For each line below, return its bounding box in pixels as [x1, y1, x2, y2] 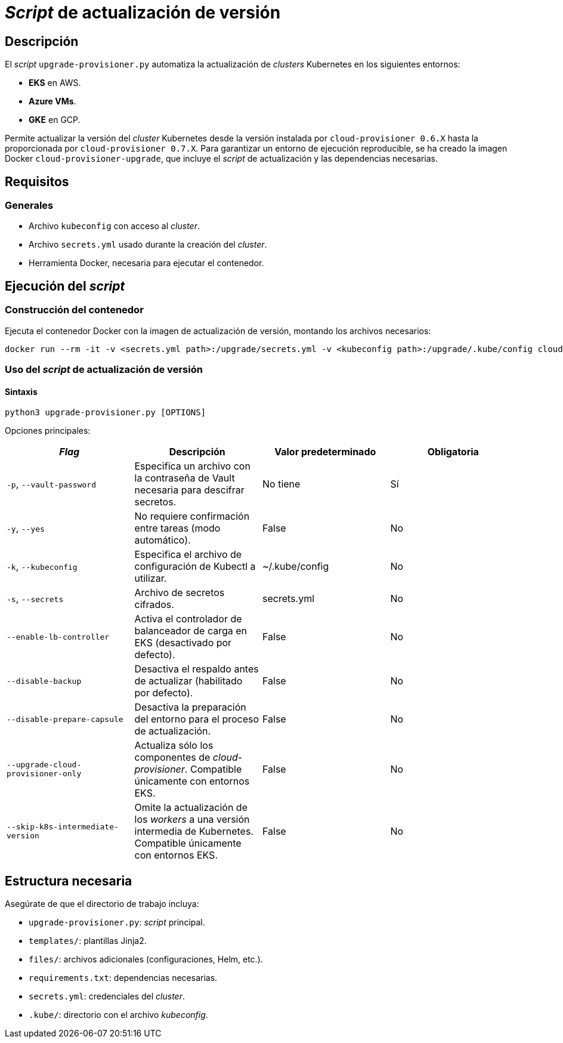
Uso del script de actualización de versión [5, 363, 203, 375]
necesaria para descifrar [134, 484, 245, 496]
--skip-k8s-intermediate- [7, 822, 119, 832]
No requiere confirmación [134, 510, 250, 523]
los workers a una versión [134, 813, 250, 826]
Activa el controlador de [134, 613, 242, 625]
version [7, 831, 39, 841]
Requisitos [5, 174, 69, 189]
